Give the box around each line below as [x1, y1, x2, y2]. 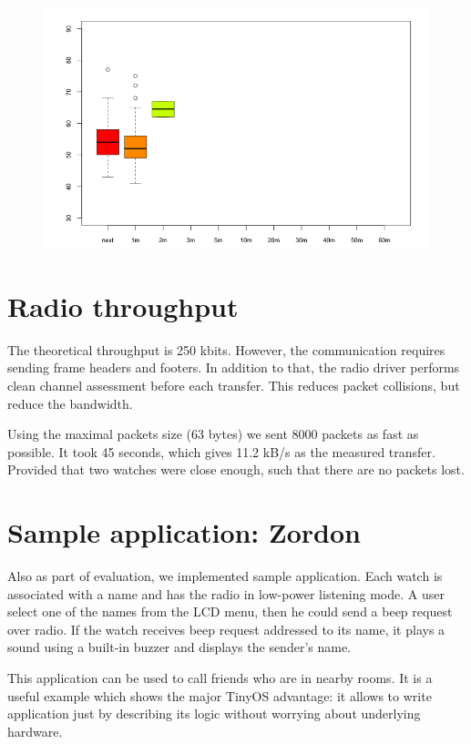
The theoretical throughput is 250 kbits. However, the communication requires [7, 340, 445, 359]
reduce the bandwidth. [7, 393, 133, 413]
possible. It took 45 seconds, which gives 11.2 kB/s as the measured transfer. [7, 442, 435, 461]
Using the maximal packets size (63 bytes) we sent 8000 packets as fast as [7, 424, 419, 443]
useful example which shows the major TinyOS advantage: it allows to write [7, 686, 432, 705]
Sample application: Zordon [7, 514, 361, 551]
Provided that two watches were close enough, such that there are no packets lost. [7, 460, 465, 479]
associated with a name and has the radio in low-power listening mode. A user [7, 584, 445, 603]
